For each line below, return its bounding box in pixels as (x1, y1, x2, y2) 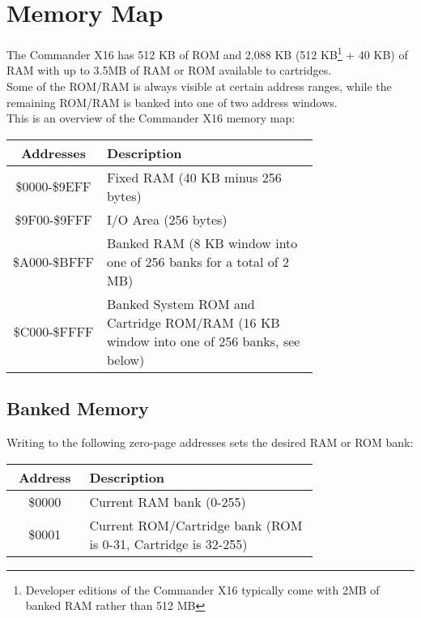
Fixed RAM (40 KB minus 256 (107, 167, 282, 187)
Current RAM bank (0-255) (89, 491, 246, 511)
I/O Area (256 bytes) (107, 209, 228, 229)
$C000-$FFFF (13, 322, 94, 341)
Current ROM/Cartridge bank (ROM (89, 515, 303, 534)
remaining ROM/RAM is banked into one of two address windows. (6, 93, 338, 110)
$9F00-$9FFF (15, 209, 92, 229)
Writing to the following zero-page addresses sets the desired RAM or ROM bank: (6, 433, 414, 450)
